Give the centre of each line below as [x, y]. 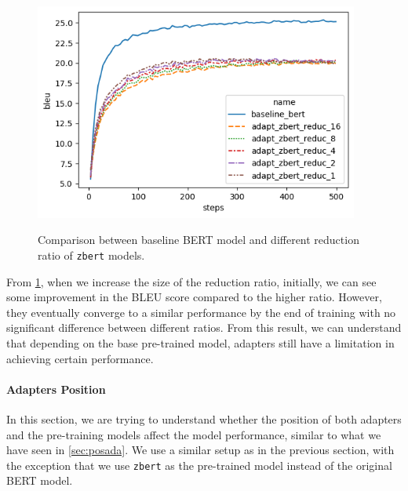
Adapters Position [56, 389]
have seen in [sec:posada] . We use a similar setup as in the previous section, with [200, 450]
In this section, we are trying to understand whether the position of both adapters [204, 418]
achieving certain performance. [80, 358]
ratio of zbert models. [91, 255]
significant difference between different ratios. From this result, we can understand [204, 327]
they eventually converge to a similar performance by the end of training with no [201, 312]
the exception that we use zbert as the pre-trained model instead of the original [199, 465]
